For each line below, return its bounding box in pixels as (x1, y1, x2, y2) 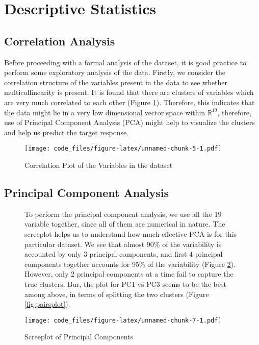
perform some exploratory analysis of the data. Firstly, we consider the (4, 67, 226, 78)
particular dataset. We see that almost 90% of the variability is (24, 238, 222, 249)
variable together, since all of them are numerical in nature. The (24, 218, 225, 229)
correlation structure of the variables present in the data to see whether (4, 77, 228, 87)
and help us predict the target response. (4, 127, 129, 137)
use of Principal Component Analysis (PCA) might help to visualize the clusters (4, 117, 255, 128)
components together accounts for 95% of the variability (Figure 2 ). (24, 258, 236, 269)
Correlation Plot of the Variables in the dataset (24, 159, 173, 170)
